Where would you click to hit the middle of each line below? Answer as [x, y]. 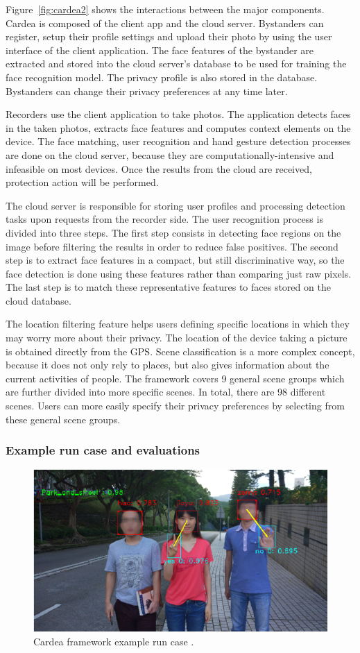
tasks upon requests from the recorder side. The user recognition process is [164, 219]
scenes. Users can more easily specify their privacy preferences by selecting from [175, 406]
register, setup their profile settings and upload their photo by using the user [169, 36]
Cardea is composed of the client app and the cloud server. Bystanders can [165, 23]
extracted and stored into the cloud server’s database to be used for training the [176, 63]
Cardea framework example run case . [114, 641]
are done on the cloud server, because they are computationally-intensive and [170, 154]
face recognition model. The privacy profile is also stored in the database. [162, 77]
